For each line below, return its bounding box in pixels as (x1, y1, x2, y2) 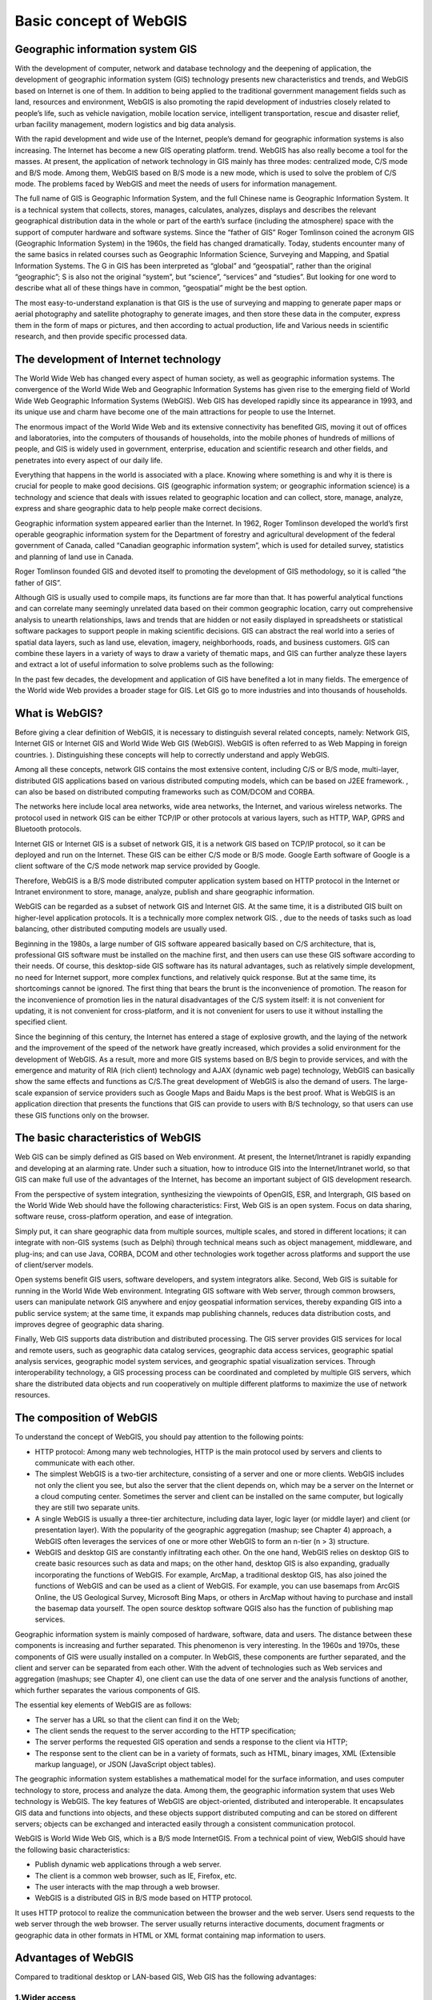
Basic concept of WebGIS (14, 12, 188, 30)
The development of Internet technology (14, 352, 222, 366)
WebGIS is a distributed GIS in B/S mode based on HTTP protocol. (34, 1893, 253, 1903)
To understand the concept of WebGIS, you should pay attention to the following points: (14, 1432, 304, 1442)
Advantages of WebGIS (14, 1951, 134, 1965)
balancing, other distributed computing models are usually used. (14, 924, 227, 934)
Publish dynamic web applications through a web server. (34, 1860, 222, 1870)
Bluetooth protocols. (14, 824, 82, 834)
